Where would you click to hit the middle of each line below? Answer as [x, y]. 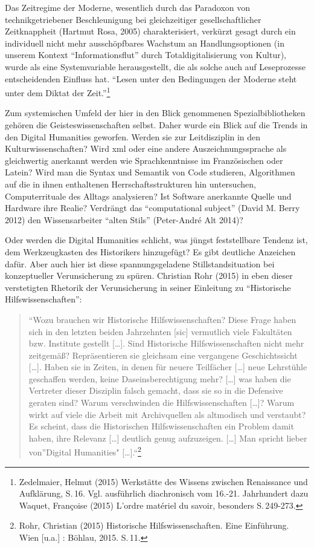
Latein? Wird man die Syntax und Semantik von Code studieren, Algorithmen [150, 172]
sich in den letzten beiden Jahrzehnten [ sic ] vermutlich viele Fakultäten [160, 331]
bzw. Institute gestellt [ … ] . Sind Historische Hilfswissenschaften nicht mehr [166, 343]
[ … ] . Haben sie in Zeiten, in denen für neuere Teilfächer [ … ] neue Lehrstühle [168, 367]
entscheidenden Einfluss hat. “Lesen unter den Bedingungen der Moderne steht [151, 78]
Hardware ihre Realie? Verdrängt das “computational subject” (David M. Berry [152, 208]
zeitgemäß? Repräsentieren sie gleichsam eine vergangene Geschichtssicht [163, 355]
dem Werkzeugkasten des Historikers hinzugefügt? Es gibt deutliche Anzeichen [150, 251]
